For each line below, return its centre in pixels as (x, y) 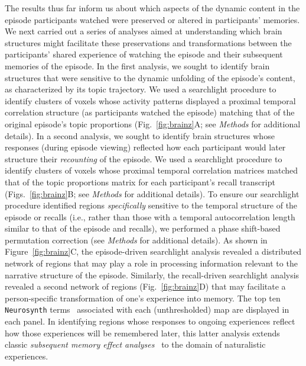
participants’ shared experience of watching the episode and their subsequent (144, 54)
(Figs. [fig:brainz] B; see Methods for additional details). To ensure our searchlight (152, 193)
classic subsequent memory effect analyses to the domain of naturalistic (135, 344)
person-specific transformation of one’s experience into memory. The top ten (143, 298)
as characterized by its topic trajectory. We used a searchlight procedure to (141, 89)
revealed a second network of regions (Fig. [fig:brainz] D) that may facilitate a (145, 286)
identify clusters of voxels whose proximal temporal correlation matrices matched (152, 170)
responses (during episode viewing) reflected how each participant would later (145, 147)
